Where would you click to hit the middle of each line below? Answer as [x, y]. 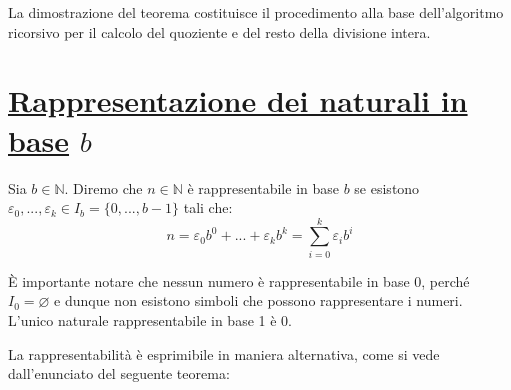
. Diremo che [103, 187]
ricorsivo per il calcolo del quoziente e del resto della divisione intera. [219, 31]
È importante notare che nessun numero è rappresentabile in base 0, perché [239, 280]
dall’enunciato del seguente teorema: [119, 373]
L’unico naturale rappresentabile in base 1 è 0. [150, 320]
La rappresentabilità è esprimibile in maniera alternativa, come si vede [224, 353]
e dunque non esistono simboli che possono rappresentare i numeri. [258, 300]
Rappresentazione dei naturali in [238, 100]
